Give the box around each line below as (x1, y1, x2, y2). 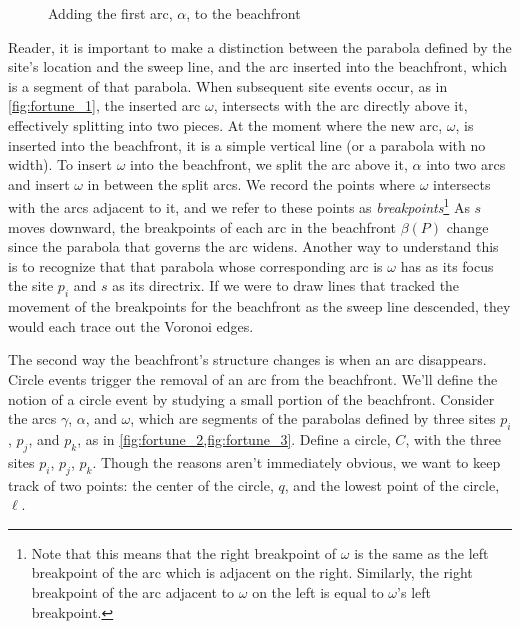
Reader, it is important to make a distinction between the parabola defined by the (8, 36, 512, 57)
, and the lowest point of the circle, (284, 474, 500, 495)
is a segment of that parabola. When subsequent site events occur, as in (8, 75, 448, 96)
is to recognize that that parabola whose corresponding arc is (8, 255, 383, 276)
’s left (397, 581, 431, 602)
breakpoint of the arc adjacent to (31, 581, 235, 602)
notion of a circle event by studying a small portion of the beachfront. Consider (8, 388, 495, 409)
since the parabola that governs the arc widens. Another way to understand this (8, 236, 499, 257)
